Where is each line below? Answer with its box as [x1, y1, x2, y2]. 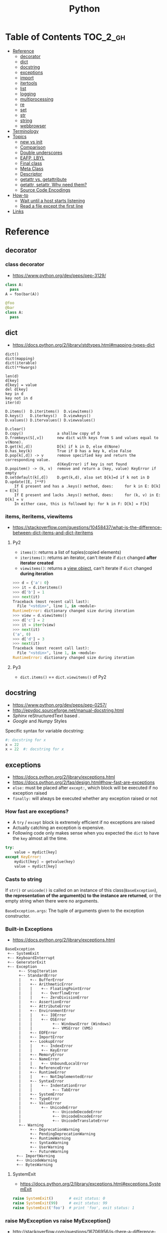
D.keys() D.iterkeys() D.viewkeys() [5, 413, 92, 418]
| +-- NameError [18, 1057, 59, 1062]
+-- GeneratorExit [7, 960, 46, 965]
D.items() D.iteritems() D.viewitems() [5, 408, 94, 414]
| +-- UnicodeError [18, 1105, 78, 1110]
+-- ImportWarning [16, 1154, 55, 1159]
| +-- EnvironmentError [18, 1008, 75, 1014]
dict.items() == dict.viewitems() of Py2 [20, 674, 107, 680]
